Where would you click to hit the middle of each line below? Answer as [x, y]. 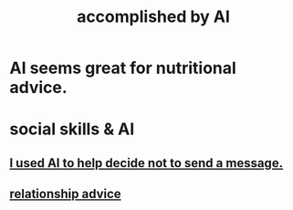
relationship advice [65, 194]
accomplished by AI [153, 17]
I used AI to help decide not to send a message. [146, 163]
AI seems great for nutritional [123, 68]
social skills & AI [72, 129]
